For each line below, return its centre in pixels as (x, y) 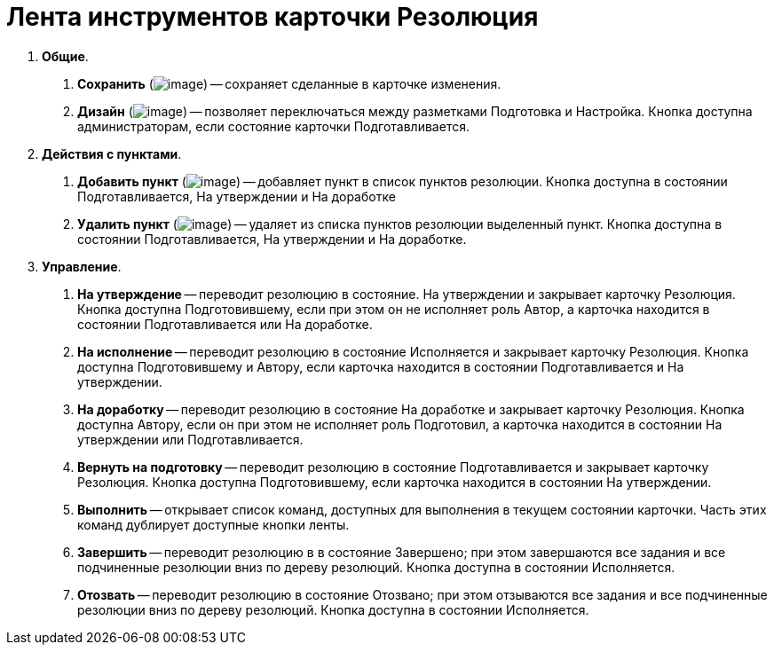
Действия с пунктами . (112, 153)
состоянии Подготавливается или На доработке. (225, 324)
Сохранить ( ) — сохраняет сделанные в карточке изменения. (289, 83)
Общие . (65, 56)
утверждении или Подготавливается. (190, 439)
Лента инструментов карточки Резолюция (272, 17)
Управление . (82, 266)
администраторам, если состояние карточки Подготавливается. (273, 126)
